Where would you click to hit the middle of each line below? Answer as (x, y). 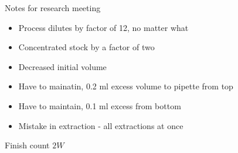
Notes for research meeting (53, 8)
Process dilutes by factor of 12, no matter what (103, 27)
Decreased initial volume (62, 66)
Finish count (27, 145)
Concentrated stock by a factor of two (86, 47)
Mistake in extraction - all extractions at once (101, 125)
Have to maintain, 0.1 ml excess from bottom (100, 105)
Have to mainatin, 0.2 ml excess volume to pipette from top (126, 86)
